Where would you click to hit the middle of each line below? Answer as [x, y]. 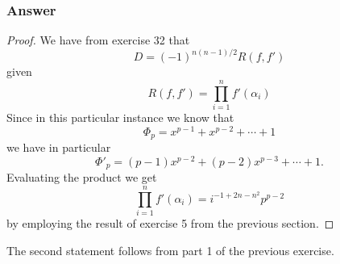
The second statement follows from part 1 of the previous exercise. [170, 250]
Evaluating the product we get [82, 177]
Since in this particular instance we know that [120, 117]
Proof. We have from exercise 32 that [98, 40]
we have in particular [59, 147]
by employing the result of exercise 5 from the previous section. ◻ [170, 223]
